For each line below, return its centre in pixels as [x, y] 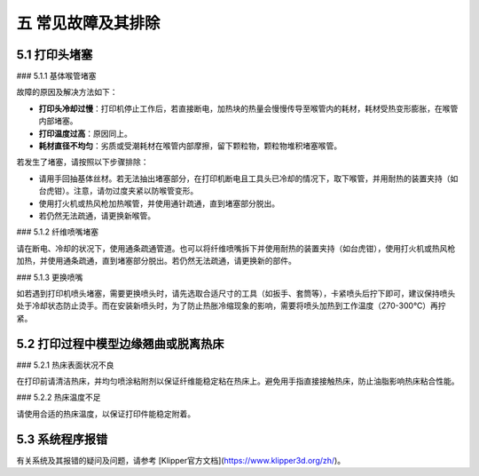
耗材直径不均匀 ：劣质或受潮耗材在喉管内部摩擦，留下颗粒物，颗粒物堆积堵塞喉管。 [190, 146]
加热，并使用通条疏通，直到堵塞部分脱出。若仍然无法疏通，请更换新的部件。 [156, 261]
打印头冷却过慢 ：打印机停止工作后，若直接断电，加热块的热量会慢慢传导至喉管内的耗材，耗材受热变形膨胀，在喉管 [248, 108]
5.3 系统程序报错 [62, 439]
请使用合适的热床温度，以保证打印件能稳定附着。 [106, 414]
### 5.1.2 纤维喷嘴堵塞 [58, 232]
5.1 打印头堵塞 [55, 55]
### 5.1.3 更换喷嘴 [50, 277]
